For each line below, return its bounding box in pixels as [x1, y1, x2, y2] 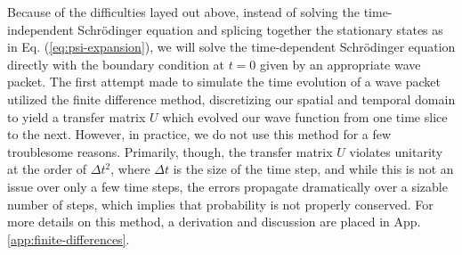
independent [7, 20, 74, 38]
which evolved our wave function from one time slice [162, 107, 448, 126]
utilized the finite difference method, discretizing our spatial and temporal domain [7, 89, 456, 108]
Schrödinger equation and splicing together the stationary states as [77, 20, 443, 38]
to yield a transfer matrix [7, 107, 146, 126]
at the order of [7, 160, 87, 178]
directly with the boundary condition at [7, 54, 224, 73]
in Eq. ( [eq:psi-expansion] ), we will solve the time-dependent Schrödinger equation [7, 37, 456, 56]
